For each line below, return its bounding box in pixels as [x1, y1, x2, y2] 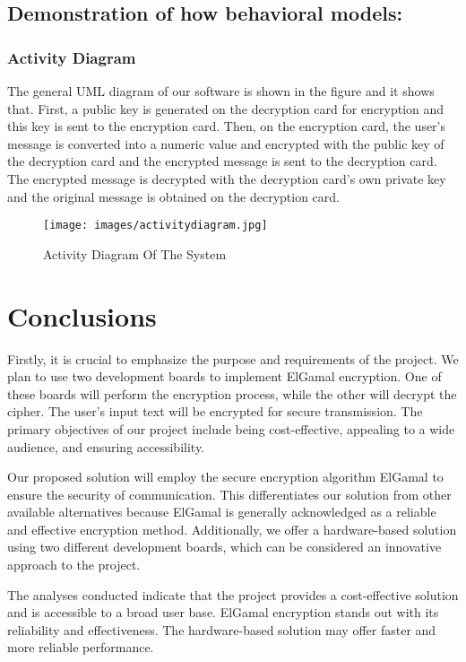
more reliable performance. [7, 638, 154, 657]
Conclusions [7, 297, 157, 334]
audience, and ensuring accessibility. [7, 437, 205, 456]
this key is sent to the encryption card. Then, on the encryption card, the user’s [7, 117, 446, 135]
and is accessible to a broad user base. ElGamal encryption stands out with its [7, 603, 439, 622]
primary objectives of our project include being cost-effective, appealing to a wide [7, 419, 455, 438]
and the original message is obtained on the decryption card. [7, 187, 340, 205]
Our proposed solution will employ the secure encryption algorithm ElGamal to [7, 467, 444, 486]
